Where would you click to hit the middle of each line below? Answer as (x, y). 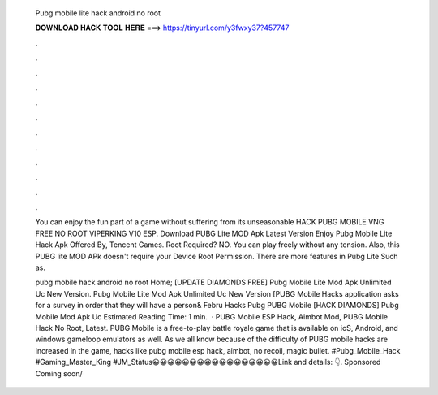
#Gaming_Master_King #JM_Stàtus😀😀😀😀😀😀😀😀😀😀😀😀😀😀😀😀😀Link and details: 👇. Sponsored (208, 362)
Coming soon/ (59, 373)
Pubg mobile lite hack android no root (98, 13)
